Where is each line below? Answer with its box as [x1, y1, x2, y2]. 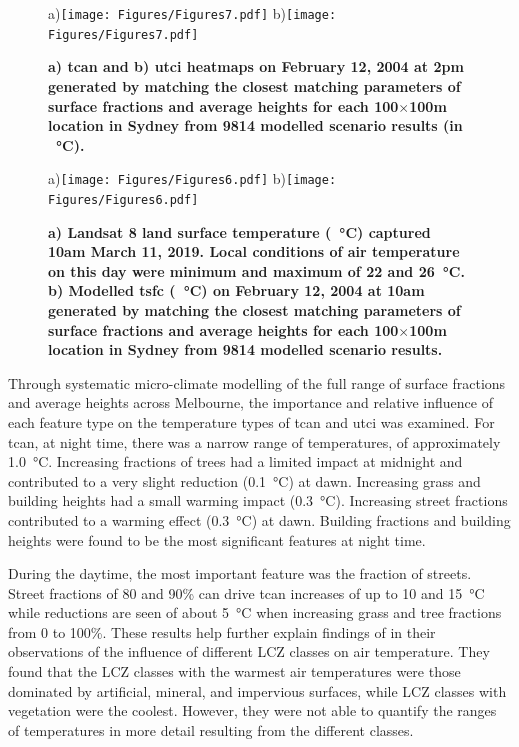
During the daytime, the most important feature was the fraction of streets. [8, 563, 472, 584]
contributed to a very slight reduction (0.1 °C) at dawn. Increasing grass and [8, 470, 481, 491]
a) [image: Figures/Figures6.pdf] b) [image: [48, 168, 337, 189]
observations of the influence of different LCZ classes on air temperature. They [8, 641, 490, 662]
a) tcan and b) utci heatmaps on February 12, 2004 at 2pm [48, 56, 464, 77]
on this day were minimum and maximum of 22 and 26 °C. [48, 260, 465, 281]
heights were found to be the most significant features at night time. [8, 529, 426, 550]
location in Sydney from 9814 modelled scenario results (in [48, 115, 463, 136]
